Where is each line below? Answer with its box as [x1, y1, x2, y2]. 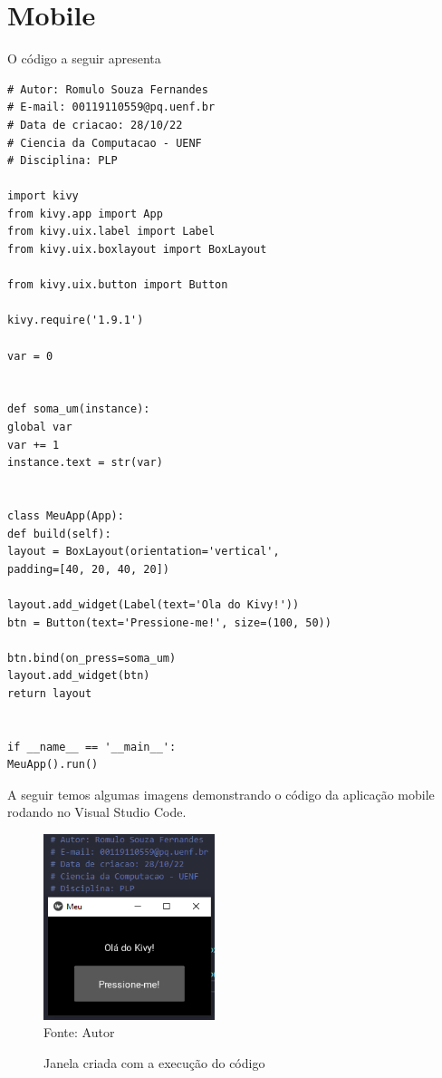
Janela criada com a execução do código [43, 1053, 265, 1072]
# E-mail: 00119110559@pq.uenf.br [7, 101, 216, 114]
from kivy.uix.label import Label [7, 225, 216, 238]
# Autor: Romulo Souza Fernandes [7, 83, 208, 96]
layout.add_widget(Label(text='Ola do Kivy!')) [7, 597, 300, 611]
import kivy [7, 189, 79, 203]
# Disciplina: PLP [7, 154, 118, 168]
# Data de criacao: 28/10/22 [7, 118, 183, 131]
